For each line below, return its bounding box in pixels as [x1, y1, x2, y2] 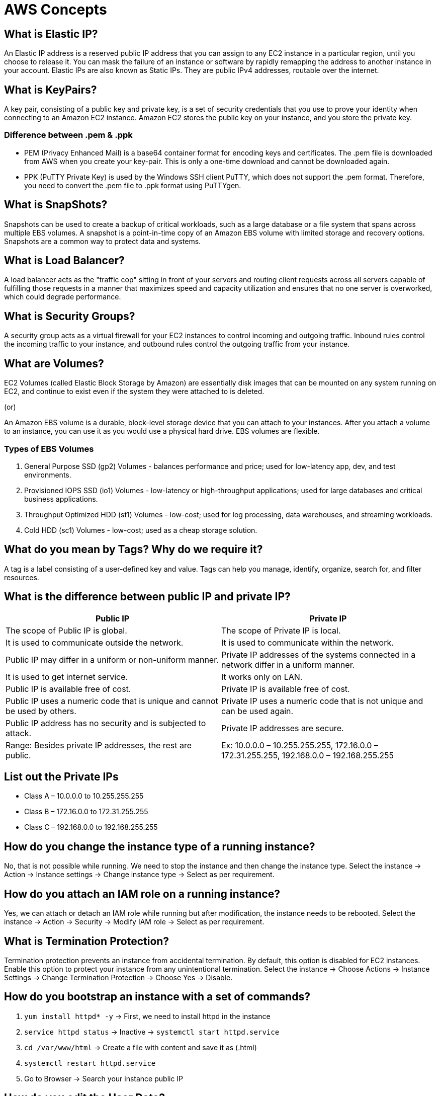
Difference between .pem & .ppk [4, 130, 133, 140]
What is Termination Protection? [4, 934, 169, 948]
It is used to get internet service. [6, 671, 128, 682]
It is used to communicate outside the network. [6, 637, 184, 648]
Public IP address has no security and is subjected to [6, 718, 206, 728]
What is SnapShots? [4, 198, 108, 211]
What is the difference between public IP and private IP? [4, 590, 291, 603]
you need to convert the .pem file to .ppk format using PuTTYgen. [24, 181, 241, 190]
